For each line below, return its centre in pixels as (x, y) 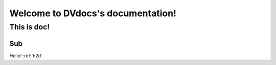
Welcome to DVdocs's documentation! (93, 13)
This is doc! (30, 27)
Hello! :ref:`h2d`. (27, 55)
